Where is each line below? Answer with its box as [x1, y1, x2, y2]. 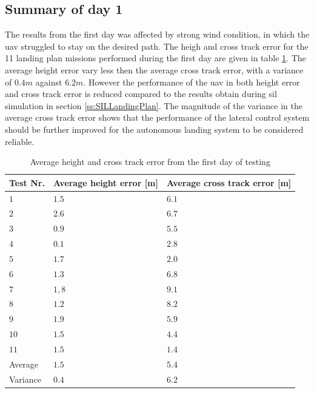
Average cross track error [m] [166, 176, 292, 189]
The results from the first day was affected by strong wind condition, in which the [5, 28, 310, 41]
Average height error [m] [53, 176, 158, 189]
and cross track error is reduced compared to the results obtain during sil [5, 87, 277, 100]
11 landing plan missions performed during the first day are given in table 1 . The [5, 52, 306, 64]
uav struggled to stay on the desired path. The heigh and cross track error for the [5, 39, 309, 52]
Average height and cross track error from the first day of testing [30, 155, 270, 168]
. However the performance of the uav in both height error [83, 75, 300, 88]
